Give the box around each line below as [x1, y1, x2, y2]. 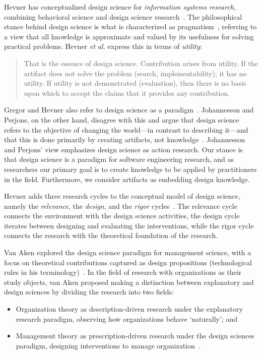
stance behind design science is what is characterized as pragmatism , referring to [4, 21, 257, 32]
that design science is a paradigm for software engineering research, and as [4, 154, 234, 164]
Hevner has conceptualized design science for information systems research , [4, 2, 236, 12]
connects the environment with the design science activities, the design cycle [4, 210, 240, 221]
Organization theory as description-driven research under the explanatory [16, 304, 243, 314]
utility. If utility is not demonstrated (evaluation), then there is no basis [24, 78, 246, 88]
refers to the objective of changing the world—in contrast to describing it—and [4, 124, 248, 135]
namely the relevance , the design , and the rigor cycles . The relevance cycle [4, 200, 237, 211]
